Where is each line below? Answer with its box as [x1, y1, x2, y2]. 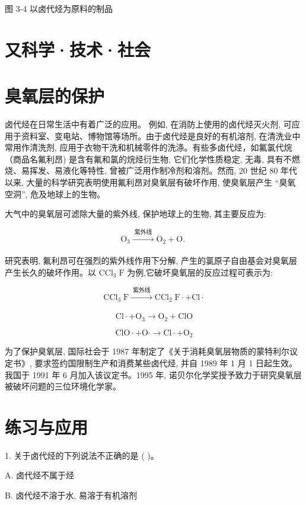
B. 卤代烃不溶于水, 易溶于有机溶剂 [5, 489, 138, 501]
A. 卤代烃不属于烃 [5, 469, 75, 481]
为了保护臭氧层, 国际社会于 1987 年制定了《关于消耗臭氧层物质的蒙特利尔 [5, 345, 289, 357]
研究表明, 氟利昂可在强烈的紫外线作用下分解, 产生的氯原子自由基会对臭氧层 [5, 254, 298, 267]
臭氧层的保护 [5, 84, 105, 108]
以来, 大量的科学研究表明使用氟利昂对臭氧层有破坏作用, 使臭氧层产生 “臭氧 [5, 176, 296, 188]
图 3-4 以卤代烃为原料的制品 [5, 2, 113, 14]
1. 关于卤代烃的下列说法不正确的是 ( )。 [5, 449, 159, 461]
